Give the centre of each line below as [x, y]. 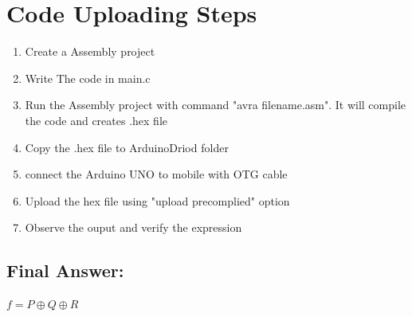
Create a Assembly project [90, 51]
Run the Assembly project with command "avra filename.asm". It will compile [216, 105]
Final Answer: [65, 270]
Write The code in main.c [88, 78]
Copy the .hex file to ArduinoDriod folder [127, 147]
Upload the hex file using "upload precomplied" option [157, 200]
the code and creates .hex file [96, 120]
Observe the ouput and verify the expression [133, 227]
